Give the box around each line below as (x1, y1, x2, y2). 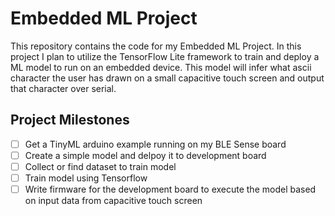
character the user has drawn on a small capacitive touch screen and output (10, 72, 325, 84)
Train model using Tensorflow (24, 172, 148, 184)
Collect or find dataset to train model (24, 160, 177, 172)
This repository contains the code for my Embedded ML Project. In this (10, 40, 302, 52)
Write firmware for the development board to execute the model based (24, 183, 317, 195)
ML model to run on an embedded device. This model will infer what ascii (10, 61, 312, 73)
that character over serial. (10, 82, 117, 94)
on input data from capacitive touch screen (24, 195, 203, 207)
